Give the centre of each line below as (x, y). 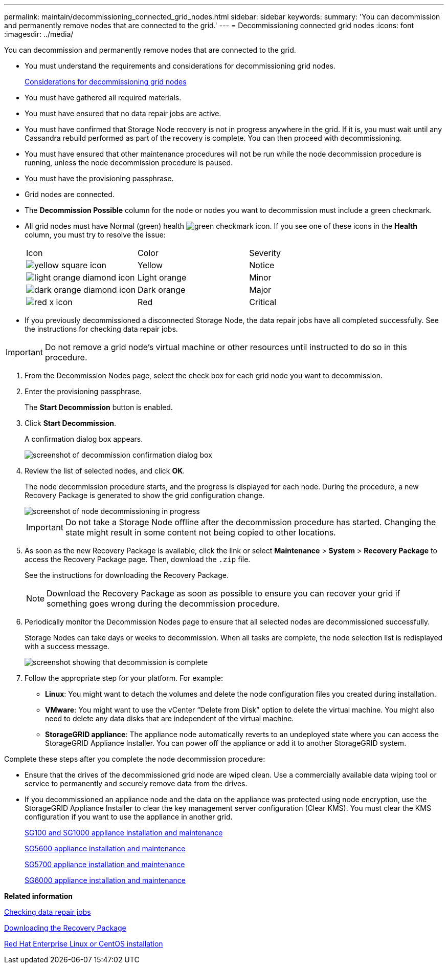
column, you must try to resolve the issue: (95, 235)
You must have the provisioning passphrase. (99, 178)
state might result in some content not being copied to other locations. (200, 532)
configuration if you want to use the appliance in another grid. (129, 817)
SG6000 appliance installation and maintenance (105, 880)
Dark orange (162, 290)
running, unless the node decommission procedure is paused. (129, 163)
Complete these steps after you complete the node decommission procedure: (135, 759)
